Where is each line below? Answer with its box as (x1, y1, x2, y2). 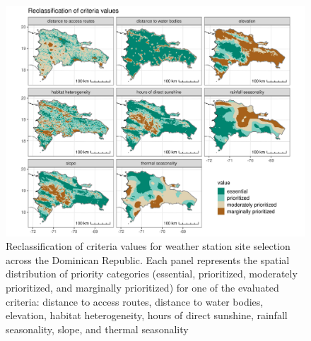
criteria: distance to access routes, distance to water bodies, (6, 294, 264, 309)
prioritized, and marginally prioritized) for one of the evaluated (6, 280, 279, 295)
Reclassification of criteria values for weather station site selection (6, 239, 291, 253)
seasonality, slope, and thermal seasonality (6, 321, 189, 336)
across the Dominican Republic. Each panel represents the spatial (6, 252, 290, 267)
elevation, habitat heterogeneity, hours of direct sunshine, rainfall (6, 308, 288, 323)
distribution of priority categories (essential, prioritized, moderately (6, 266, 298, 281)
